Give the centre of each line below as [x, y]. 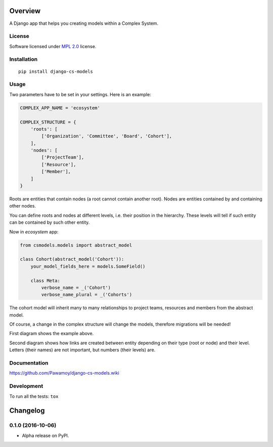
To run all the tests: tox [34, 396]
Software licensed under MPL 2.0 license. [53, 46]
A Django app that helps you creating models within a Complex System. [84, 23]
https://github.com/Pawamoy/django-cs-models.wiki [64, 373]
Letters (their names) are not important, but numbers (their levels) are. [82, 350]
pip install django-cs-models [56, 71]
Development [26, 386]
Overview [25, 11]
